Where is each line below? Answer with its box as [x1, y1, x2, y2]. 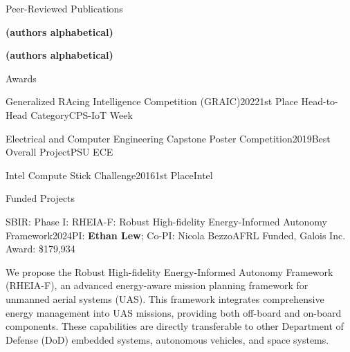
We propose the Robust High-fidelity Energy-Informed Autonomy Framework [6, 264, 333, 279]
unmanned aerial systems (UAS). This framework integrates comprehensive [6, 291, 324, 306]
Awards [6, 71, 37, 85]
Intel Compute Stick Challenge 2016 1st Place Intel [6, 167, 213, 182]
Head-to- [301, 94, 338, 109]
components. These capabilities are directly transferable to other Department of [6, 319, 344, 333]
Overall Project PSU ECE [6, 145, 113, 159]
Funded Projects [6, 191, 75, 205]
